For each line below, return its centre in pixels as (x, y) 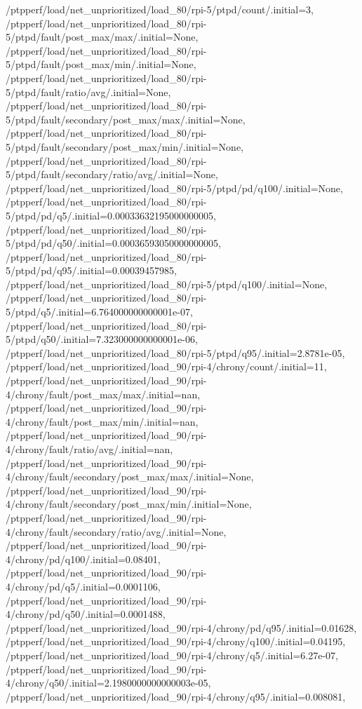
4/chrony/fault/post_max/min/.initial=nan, (102, 421)
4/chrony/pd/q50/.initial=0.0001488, (86, 614)
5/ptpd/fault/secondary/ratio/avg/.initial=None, (112, 174)
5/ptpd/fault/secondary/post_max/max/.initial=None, (126, 119)
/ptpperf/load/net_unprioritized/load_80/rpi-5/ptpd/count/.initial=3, (160, 9)
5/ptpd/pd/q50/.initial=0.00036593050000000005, (113, 243)
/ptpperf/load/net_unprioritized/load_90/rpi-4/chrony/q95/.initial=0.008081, (176, 696)
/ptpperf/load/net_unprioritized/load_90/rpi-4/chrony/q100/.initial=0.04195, (176, 641)
